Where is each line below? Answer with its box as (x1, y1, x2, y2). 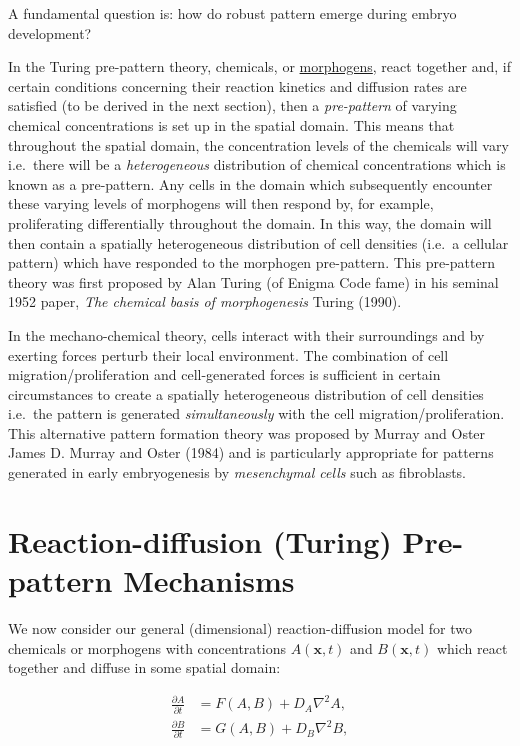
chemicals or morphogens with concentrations (8, 637, 286, 658)
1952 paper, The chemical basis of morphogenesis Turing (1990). (8, 291, 402, 312)
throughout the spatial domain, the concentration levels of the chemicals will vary (8, 134, 509, 155)
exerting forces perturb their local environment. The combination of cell (8, 344, 449, 365)
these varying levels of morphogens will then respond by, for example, (8, 193, 434, 214)
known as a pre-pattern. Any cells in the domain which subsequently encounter (8, 173, 493, 194)
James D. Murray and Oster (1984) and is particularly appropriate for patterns (8, 442, 494, 463)
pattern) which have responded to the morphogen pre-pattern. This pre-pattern (8, 252, 495, 273)
